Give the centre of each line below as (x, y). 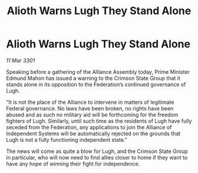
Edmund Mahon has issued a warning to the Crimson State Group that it (93, 78)
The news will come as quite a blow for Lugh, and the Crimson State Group (97, 151)
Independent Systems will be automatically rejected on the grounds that (93, 133)
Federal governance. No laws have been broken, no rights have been (90, 108)
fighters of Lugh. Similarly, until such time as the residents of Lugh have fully (99, 121)
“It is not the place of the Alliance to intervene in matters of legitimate (90, 102)
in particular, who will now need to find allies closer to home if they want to (97, 157)
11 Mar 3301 (21, 60)
